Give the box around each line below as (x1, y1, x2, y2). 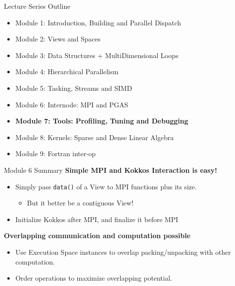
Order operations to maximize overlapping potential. (15, 273, 172, 283)
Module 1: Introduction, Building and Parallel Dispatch (15, 17, 181, 27)
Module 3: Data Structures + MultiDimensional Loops (15, 50, 179, 60)
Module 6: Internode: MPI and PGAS (15, 99, 128, 109)
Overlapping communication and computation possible (4, 230, 191, 241)
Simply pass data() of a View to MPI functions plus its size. (15, 181, 197, 191)
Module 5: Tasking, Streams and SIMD (15, 82, 132, 93)
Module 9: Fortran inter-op (15, 148, 96, 159)
